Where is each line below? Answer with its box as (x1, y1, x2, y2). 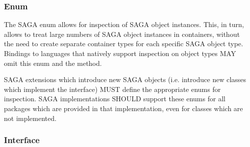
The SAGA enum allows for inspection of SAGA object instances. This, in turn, (4, 19, 244, 29)
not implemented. (4, 113, 56, 123)
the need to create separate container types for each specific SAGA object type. (4, 38, 243, 49)
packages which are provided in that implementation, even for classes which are (4, 103, 243, 113)
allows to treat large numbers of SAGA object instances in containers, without (4, 29, 240, 39)
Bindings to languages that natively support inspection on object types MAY (4, 48, 236, 58)
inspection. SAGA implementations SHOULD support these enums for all (4, 93, 225, 104)
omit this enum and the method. (4, 58, 102, 68)
